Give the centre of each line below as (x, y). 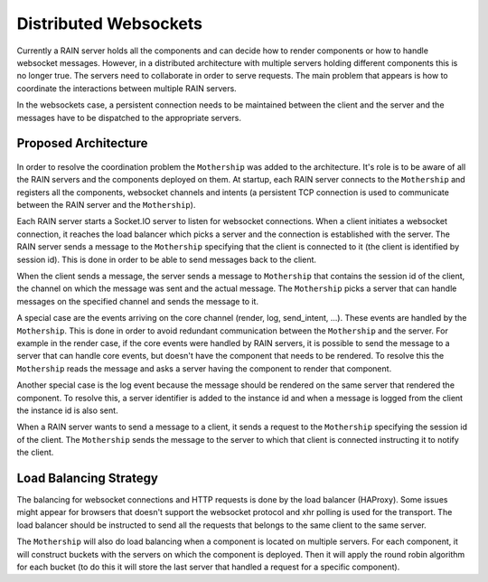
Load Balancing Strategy (87, 478)
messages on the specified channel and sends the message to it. (138, 301)
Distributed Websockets (110, 23)
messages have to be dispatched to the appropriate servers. (129, 117)
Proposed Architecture (82, 143)
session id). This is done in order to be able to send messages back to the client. (166, 259)
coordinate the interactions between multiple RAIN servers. (127, 88)
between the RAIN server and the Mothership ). (106, 205)
